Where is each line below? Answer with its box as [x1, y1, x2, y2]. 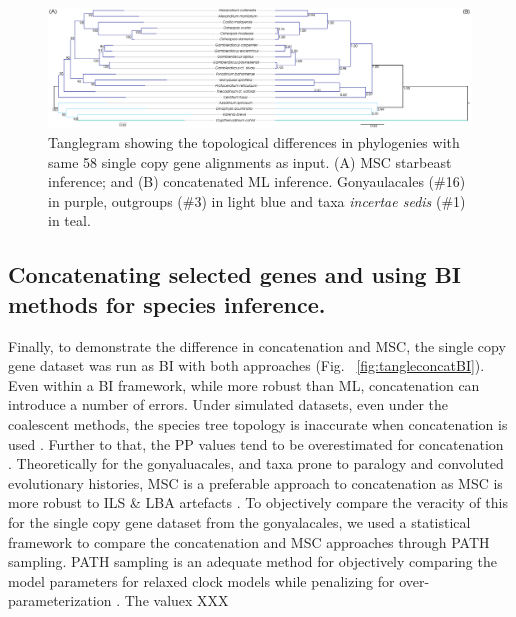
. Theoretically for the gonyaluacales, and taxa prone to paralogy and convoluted [8, 453, 504, 474]
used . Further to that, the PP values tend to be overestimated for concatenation [8, 433, 504, 454]
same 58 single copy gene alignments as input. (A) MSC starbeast [48, 151, 452, 172]
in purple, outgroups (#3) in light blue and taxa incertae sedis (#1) [48, 190, 466, 211]
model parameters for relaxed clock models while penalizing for [8, 570, 395, 591]
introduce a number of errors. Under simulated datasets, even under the [8, 394, 449, 415]
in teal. [48, 210, 91, 231]
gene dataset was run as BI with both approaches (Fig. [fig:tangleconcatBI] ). [8, 355, 485, 376]
